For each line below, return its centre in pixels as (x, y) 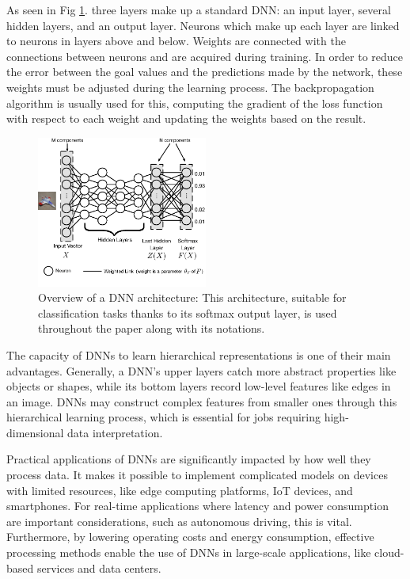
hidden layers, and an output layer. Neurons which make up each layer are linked (203, 25)
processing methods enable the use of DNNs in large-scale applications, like (189, 552)
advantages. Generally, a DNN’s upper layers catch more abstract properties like (201, 370)
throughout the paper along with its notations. (152, 328)
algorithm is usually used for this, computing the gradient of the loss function (195, 103)
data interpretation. (115, 432)
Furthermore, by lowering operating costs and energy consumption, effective (190, 537)
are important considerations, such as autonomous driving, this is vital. (179, 521)
